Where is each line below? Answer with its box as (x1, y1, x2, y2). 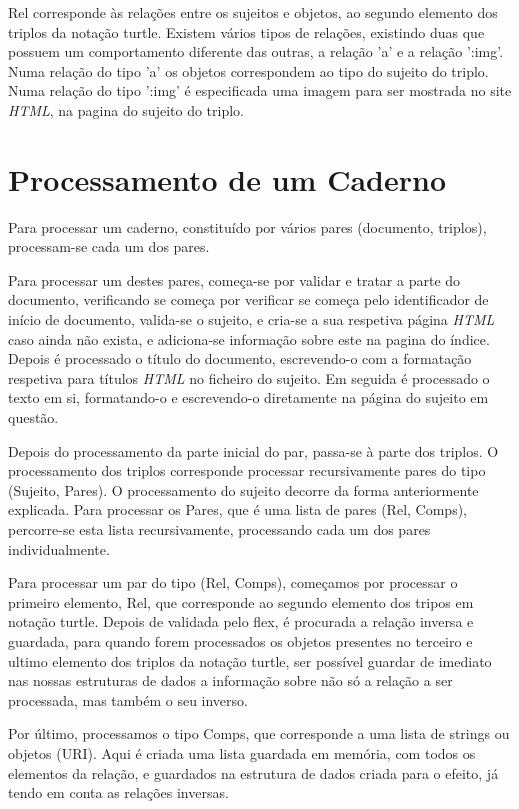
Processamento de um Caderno (8, 158, 446, 199)
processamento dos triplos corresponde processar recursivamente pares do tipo (8, 460, 486, 481)
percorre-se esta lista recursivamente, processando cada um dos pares (8, 519, 431, 539)
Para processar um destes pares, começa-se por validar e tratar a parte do (8, 269, 461, 290)
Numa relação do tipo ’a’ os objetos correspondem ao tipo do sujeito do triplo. (8, 60, 489, 81)
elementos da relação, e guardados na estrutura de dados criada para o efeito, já (8, 762, 499, 783)
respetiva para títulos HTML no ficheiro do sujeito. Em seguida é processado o (8, 367, 490, 388)
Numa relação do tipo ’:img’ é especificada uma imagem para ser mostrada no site (8, 80, 512, 101)
